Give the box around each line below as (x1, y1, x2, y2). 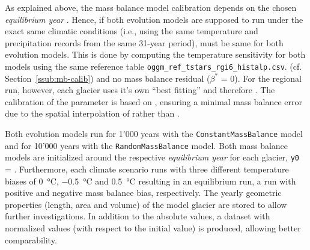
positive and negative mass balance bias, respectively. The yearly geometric (5, 186, 282, 199)
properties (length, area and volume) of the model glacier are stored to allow (5, 198, 287, 210)
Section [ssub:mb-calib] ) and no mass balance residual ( (5, 72, 210, 84)
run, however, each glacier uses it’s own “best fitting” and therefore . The (5, 84, 275, 96)
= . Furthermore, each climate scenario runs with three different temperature (5, 162, 289, 175)
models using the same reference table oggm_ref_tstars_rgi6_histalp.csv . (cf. (5, 59, 302, 72)
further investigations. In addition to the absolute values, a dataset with (5, 210, 270, 222)
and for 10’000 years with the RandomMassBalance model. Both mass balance (5, 139, 288, 151)
